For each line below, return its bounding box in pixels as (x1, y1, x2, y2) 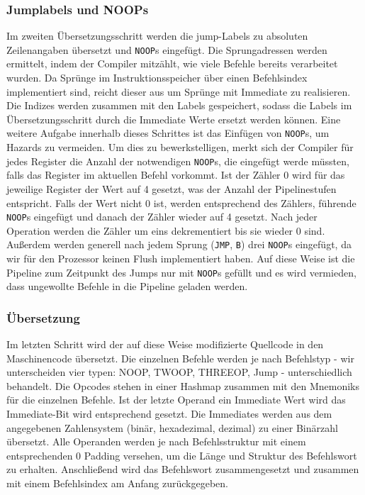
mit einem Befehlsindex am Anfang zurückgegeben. (6, 476, 228, 491)
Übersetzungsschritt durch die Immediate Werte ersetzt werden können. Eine (6, 111, 341, 126)
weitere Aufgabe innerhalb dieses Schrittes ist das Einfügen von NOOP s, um (6, 126, 330, 140)
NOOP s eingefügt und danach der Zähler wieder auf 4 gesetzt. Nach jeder (6, 209, 318, 224)
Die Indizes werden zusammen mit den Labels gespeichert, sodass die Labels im (6, 98, 352, 113)
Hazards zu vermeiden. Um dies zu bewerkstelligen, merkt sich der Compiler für (6, 140, 354, 155)
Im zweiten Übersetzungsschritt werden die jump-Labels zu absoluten (6, 28, 308, 43)
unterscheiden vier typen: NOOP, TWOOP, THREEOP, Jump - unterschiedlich (6, 365, 352, 379)
